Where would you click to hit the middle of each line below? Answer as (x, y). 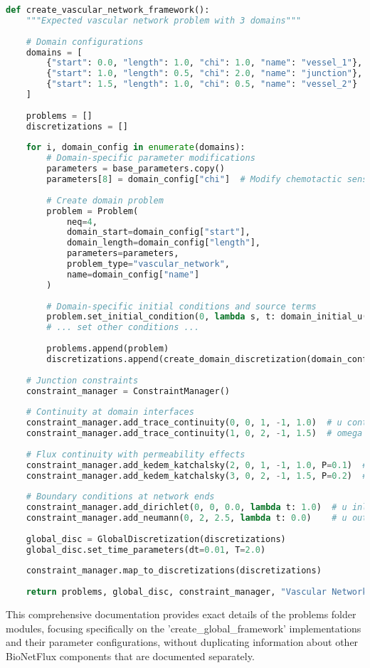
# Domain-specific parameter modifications (151, 158)
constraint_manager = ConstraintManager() (128, 391)
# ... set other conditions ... (123, 328)
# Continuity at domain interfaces (110, 412)
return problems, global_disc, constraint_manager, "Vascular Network (197, 592)
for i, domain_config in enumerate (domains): (136, 148)
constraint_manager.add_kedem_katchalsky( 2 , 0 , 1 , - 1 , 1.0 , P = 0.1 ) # (197, 465)
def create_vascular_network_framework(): (108, 10)
